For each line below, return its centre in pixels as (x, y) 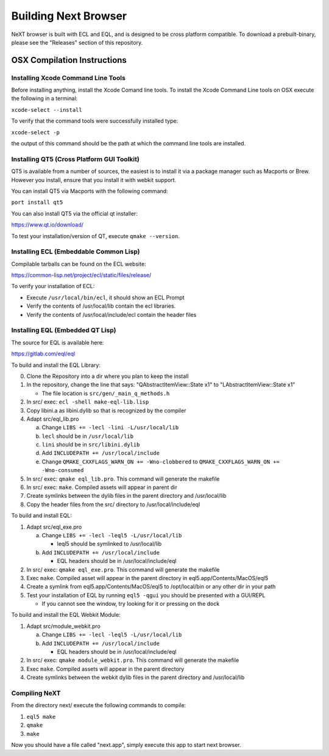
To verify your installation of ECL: (53, 286)
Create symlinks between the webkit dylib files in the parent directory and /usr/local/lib (136, 677)
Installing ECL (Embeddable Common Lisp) (76, 252)
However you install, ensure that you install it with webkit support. (94, 180)
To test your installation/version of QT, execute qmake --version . (95, 236)
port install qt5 (37, 202)
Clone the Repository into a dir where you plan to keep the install (108, 376)
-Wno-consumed (63, 471)
